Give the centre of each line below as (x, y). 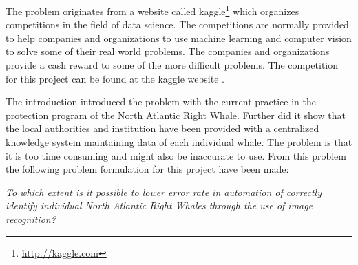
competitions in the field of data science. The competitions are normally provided (177, 24)
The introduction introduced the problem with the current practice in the (161, 102)
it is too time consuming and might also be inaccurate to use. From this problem (176, 155)
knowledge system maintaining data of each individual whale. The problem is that (179, 142)
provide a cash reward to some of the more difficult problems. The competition (172, 65)
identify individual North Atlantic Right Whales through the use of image (159, 205)
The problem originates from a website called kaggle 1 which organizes (152, 10)
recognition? (31, 219)
